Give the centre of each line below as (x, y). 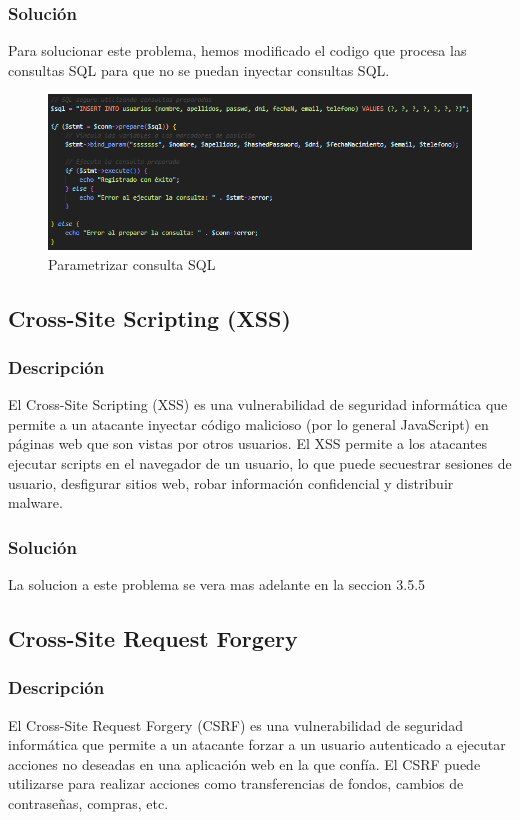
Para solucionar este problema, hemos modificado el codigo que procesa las (237, 50)
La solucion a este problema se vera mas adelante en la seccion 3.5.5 (217, 584)
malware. (35, 502)
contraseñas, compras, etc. (88, 802)
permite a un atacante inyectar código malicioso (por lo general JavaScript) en (248, 423)
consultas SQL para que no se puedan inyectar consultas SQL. (199, 69)
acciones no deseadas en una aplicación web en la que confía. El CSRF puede (244, 763)
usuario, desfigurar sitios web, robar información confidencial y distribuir (231, 482)
